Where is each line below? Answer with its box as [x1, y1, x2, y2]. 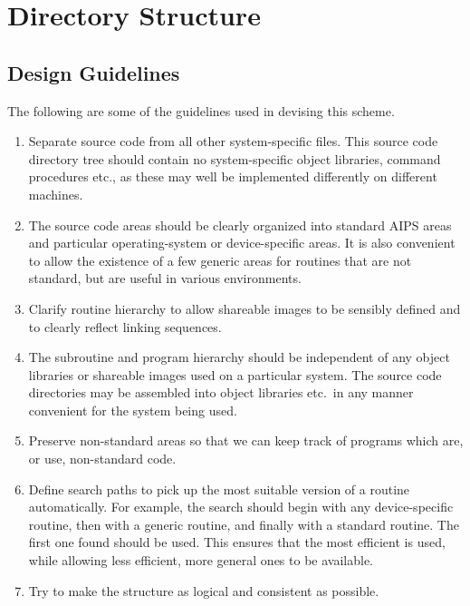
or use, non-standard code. [28, 449, 177, 468]
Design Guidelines [7, 58, 180, 86]
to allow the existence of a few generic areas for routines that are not [28, 250, 412, 269]
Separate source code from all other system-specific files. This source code [28, 132, 438, 151]
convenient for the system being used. [28, 400, 237, 419]
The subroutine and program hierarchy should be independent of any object [28, 347, 450, 367]
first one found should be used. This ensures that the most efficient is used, [28, 533, 446, 552]
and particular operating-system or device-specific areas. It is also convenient [28, 233, 456, 252]
